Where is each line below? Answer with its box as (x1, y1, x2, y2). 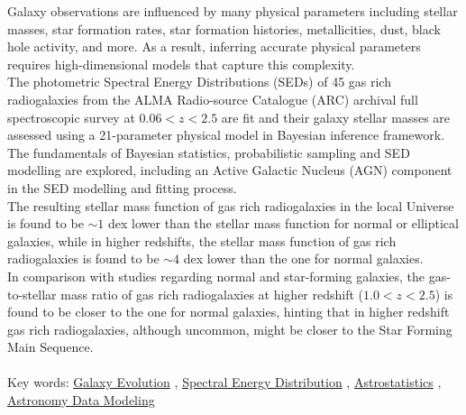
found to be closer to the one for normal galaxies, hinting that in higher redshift (7, 302, 450, 321)
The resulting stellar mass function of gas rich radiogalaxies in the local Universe (7, 196, 454, 215)
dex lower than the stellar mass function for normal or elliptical (108, 214, 459, 233)
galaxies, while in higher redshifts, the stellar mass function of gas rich (7, 231, 397, 250)
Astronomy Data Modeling (7, 391, 155, 410)
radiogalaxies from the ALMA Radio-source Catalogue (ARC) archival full (7, 89, 418, 108)
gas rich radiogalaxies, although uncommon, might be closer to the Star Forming (7, 319, 452, 338)
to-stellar (7, 284, 57, 303)
